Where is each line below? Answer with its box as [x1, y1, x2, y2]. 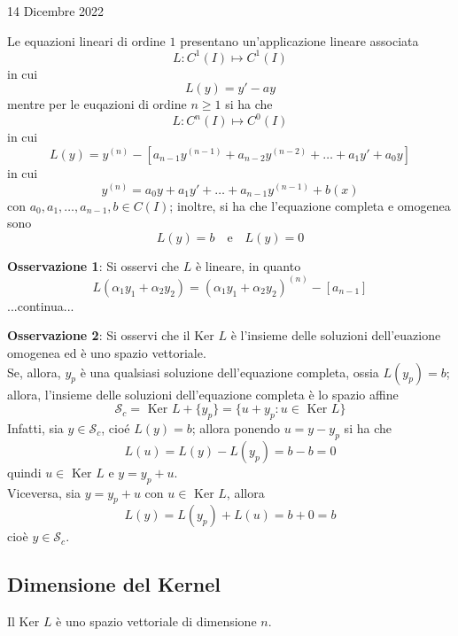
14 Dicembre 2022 [7, 2, 105, 19]
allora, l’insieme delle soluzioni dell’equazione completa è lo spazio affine [7, 384, 399, 403]
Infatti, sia [7, 418, 64, 437]
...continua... [7, 296, 74, 314]
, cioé [101, 418, 130, 437]
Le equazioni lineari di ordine [7, 31, 166, 50]
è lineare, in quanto [195, 256, 301, 275]
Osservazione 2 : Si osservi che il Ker [7, 326, 214, 345]
